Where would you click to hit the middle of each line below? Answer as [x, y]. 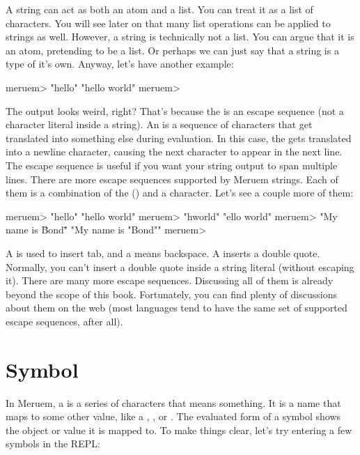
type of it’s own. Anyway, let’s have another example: [120, 64]
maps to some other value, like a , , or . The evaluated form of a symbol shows [173, 416]
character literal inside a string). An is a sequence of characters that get [159, 124]
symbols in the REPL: [53, 444]
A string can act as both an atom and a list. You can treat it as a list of [159, 9]
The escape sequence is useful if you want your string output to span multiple [172, 165]
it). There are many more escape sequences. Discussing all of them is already [170, 280]
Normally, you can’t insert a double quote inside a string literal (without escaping [180, 267]
